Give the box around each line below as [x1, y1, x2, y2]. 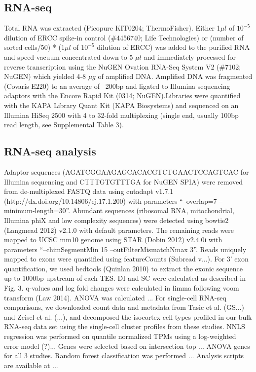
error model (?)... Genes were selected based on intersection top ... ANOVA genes [4, 340, 250, 351]
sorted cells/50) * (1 [4, 42, 65, 52]
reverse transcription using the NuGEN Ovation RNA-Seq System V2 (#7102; [4, 61, 241, 72]
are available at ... [4, 360, 58, 370]
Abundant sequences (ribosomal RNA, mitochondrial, [72, 205, 234, 216]
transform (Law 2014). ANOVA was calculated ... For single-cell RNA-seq [4, 292, 226, 302]
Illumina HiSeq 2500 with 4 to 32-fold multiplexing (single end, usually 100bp [4, 110, 239, 120]
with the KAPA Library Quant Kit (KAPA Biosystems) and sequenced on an [4, 100, 239, 110]
